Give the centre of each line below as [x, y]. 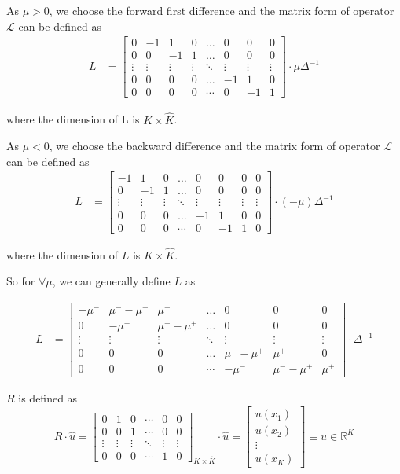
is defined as [48, 398]
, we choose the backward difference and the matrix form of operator [215, 146]
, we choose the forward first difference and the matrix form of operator [222, 10]
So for [21, 281]
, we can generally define [111, 281]
